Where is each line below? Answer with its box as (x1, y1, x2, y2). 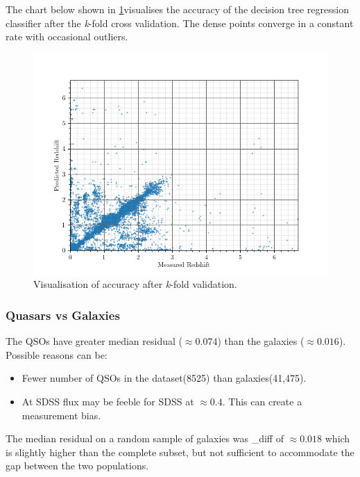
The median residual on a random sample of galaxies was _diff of (6, 431, 284, 446)
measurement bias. (22, 407, 101, 422)
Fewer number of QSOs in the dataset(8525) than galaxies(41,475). (22, 371, 307, 385)
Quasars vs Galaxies (6, 306, 120, 323)
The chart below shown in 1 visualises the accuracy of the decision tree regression (6, 2, 349, 16)
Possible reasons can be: (6, 347, 108, 362)
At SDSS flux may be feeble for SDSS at (22, 394, 194, 408)
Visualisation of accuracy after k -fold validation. (33, 277, 237, 291)
